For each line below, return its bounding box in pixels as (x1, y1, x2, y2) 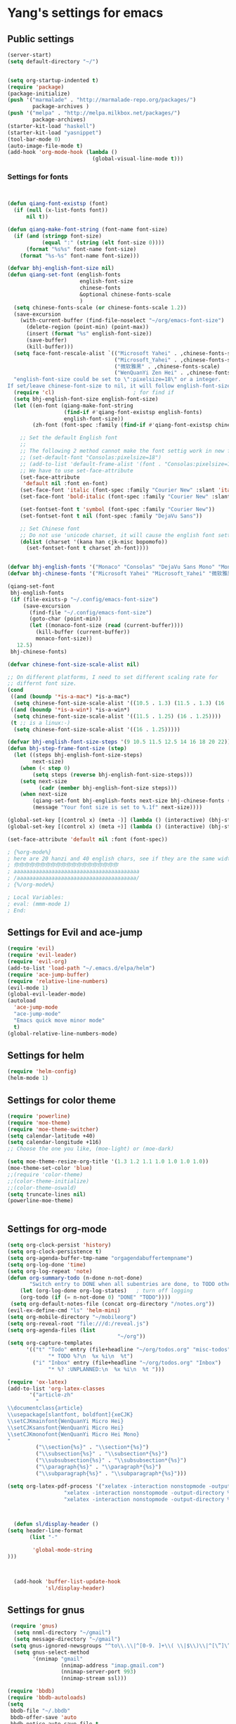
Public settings (7, 33, 74, 45)
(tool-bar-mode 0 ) (7, 136, 61, 143)
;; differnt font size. (7, 680, 77, 687)
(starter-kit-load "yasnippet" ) (7, 129, 102, 136)
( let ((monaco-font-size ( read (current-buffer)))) (29, 622, 184, 629)
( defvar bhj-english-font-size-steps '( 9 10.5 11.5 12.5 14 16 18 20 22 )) (7, 738, 231, 746)
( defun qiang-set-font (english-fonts (7, 271, 121, 278)
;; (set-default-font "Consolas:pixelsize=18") (20, 453, 162, 461)
